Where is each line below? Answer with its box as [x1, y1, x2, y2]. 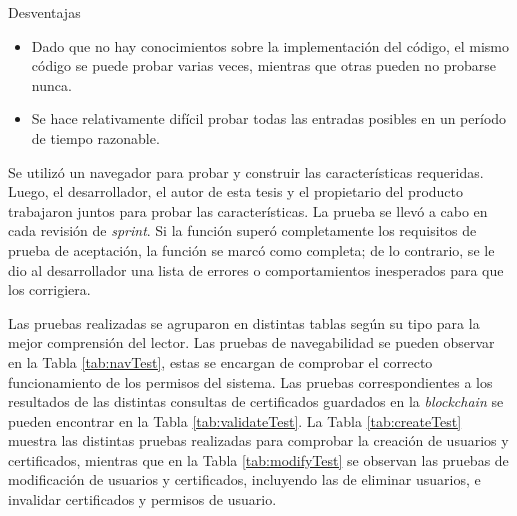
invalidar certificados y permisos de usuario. [8, 489, 277, 510]
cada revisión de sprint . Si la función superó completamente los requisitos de [8, 220, 477, 241]
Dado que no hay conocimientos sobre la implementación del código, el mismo [31, 35, 509, 56]
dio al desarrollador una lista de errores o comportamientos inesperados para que [8, 259, 504, 280]
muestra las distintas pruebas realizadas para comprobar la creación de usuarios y [8, 430, 509, 451]
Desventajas [8, 2, 81, 22]
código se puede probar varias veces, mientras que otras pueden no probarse [31, 55, 497, 76]
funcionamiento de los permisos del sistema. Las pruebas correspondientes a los [8, 371, 493, 392]
